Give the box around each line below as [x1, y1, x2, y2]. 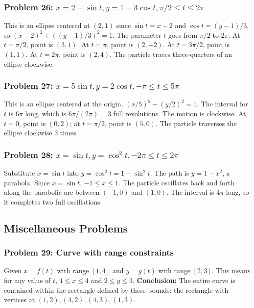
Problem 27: [4, 79, 53, 92]
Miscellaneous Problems [4, 220, 128, 235]
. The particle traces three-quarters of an [110, 49, 232, 59]
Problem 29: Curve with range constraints [4, 246, 174, 258]
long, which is [25, 108, 67, 119]
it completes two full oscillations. [4, 196, 102, 206]
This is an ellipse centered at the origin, [4, 99, 123, 109]
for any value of [4, 275, 51, 285]
